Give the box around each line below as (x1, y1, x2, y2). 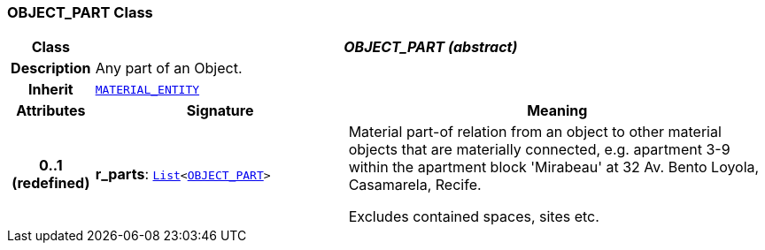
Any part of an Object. (95, 59, 243, 78)
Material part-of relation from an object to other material (348, 123, 722, 141)
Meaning (527, 102, 588, 120)
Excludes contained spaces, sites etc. (348, 208, 599, 226)
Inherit (27, 80, 73, 99)
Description (11, 59, 91, 78)
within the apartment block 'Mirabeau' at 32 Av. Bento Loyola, (348, 158, 760, 177)
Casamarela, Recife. (348, 176, 482, 194)
